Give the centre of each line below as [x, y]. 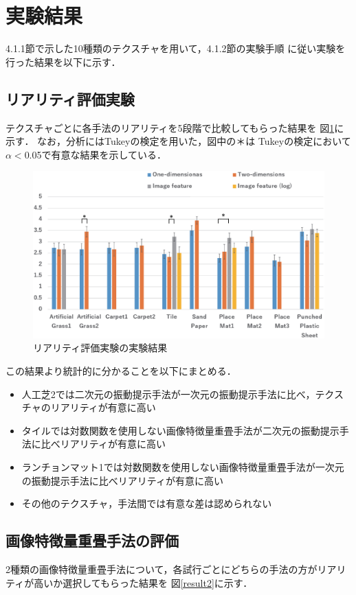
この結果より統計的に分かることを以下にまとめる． [121, 370]
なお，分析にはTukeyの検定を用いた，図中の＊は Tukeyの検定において [194, 141]
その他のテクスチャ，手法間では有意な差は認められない [147, 503]
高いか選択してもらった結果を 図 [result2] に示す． [143, 582]
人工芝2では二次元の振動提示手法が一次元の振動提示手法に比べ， [168, 394]
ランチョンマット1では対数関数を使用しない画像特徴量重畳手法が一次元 [183, 466]
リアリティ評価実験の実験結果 [100, 348]
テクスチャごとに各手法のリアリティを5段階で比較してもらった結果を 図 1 [170, 127]
